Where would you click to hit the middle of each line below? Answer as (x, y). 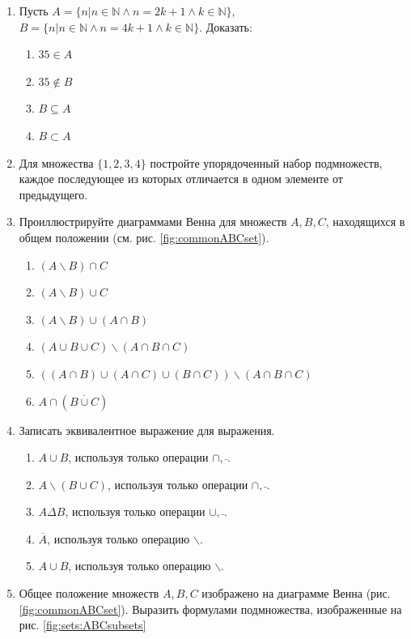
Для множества (56, 162)
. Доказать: (226, 26)
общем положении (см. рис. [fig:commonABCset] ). (144, 237)
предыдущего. (53, 194)
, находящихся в (365, 222)
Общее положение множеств (89, 593)
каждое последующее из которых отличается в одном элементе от (181, 179)
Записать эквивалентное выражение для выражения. (147, 430)
